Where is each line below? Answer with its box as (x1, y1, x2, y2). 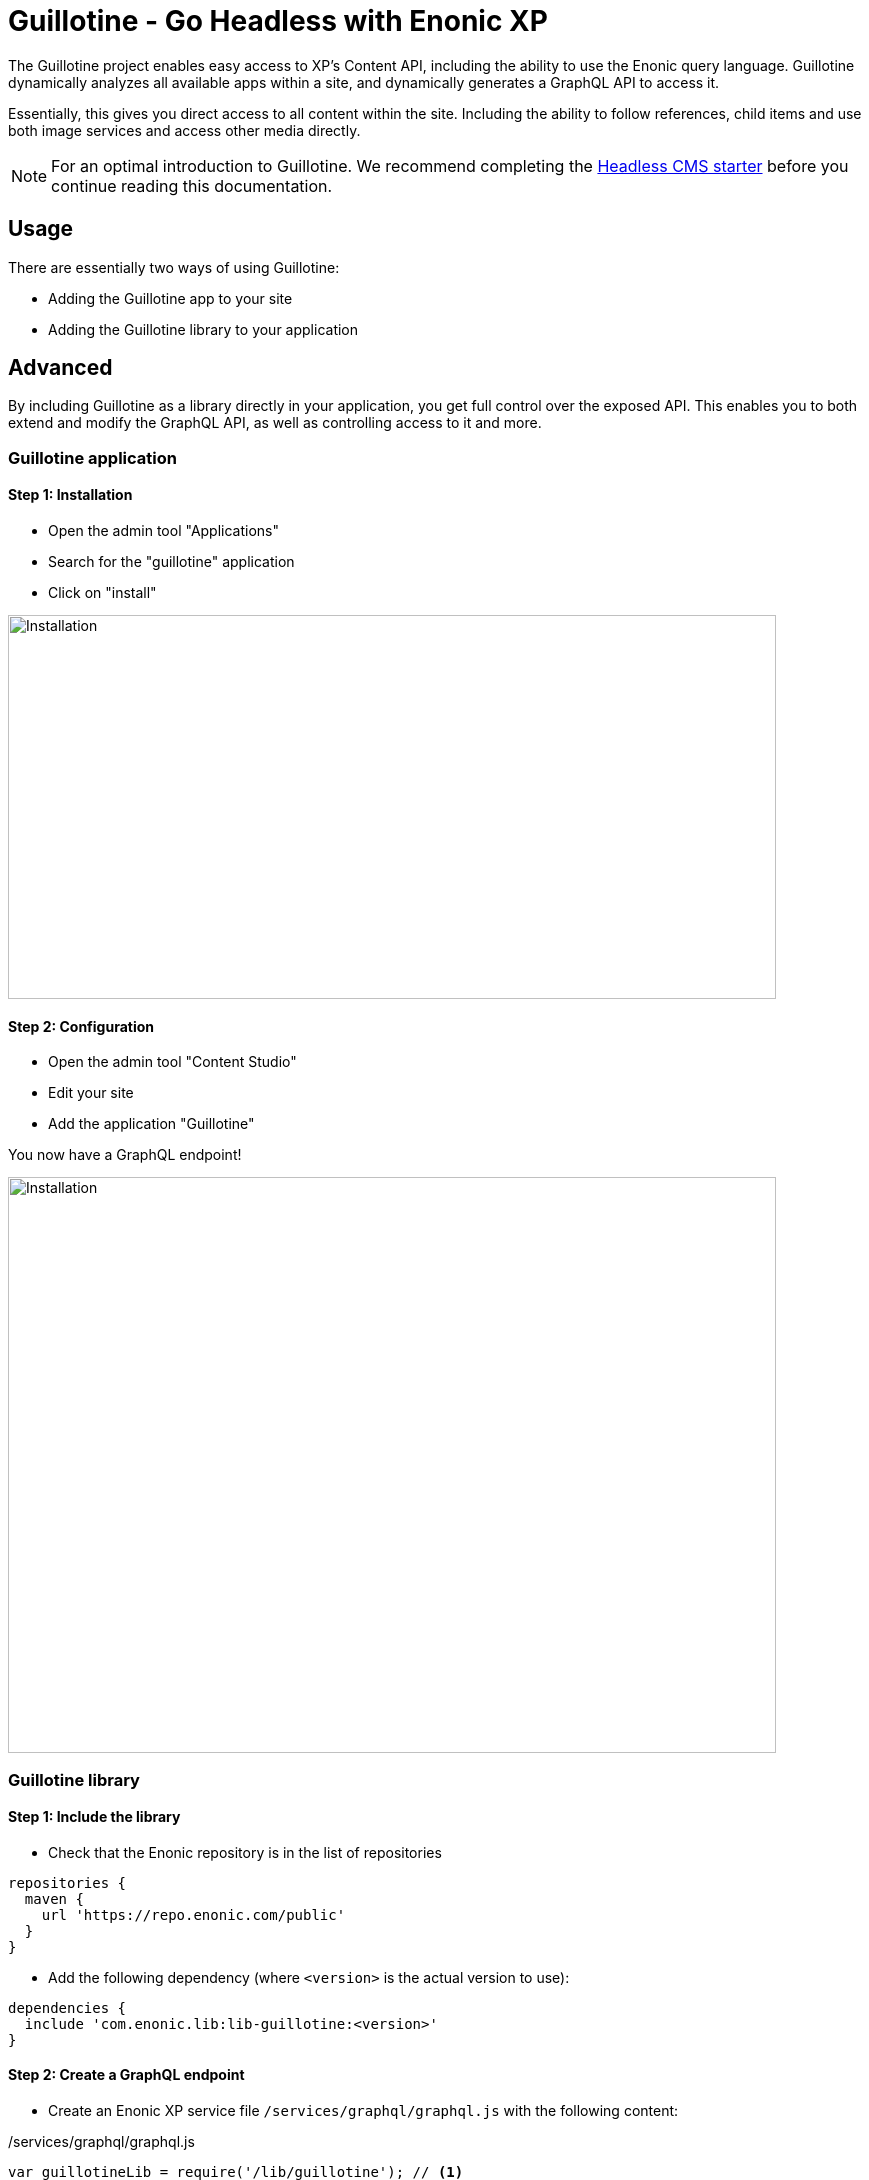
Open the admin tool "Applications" (48, 522, 280, 540)
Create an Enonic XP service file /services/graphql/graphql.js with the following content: (48, 2102, 679, 2120)
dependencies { (8, 1999, 127, 2016)
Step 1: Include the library (8, 1808, 181, 1826)
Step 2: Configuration (8, 1017, 155, 1035)
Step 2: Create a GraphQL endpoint (8, 2066, 245, 2084)
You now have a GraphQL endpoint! (8, 1146, 242, 1164)
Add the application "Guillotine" (48, 1115, 255, 1133)
